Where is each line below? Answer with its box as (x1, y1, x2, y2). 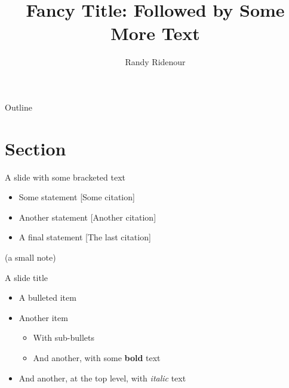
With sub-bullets (33, 331, 95, 344)
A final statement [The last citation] (19, 231, 151, 243)
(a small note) (5, 251, 56, 263)
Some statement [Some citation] (19, 191, 135, 203)
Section (5, 136, 66, 160)
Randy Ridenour (125, 56, 186, 68)
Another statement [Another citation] (19, 210, 156, 223)
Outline (5, 100, 32, 113)
